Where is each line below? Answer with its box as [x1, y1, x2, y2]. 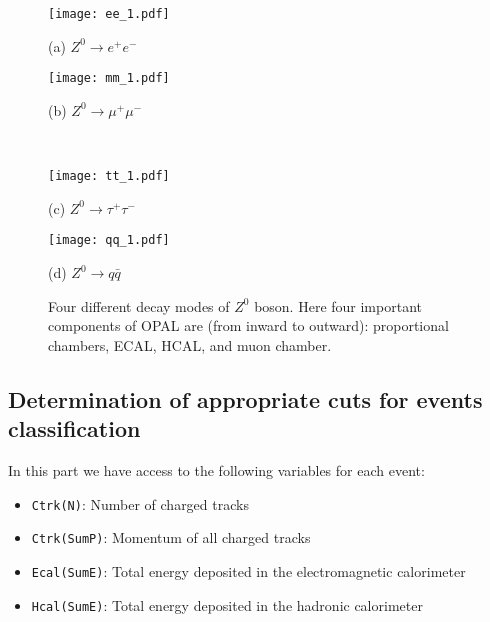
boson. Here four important [254, 295, 422, 316]
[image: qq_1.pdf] [48, 233, 170, 248]
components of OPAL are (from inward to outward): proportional [48, 315, 449, 336]
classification [8, 413, 141, 444]
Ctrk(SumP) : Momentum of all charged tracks [31, 527, 311, 548]
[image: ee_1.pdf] [48, 7, 170, 21]
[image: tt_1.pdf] [48, 169, 170, 184]
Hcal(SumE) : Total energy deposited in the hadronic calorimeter [31, 594, 423, 615]
